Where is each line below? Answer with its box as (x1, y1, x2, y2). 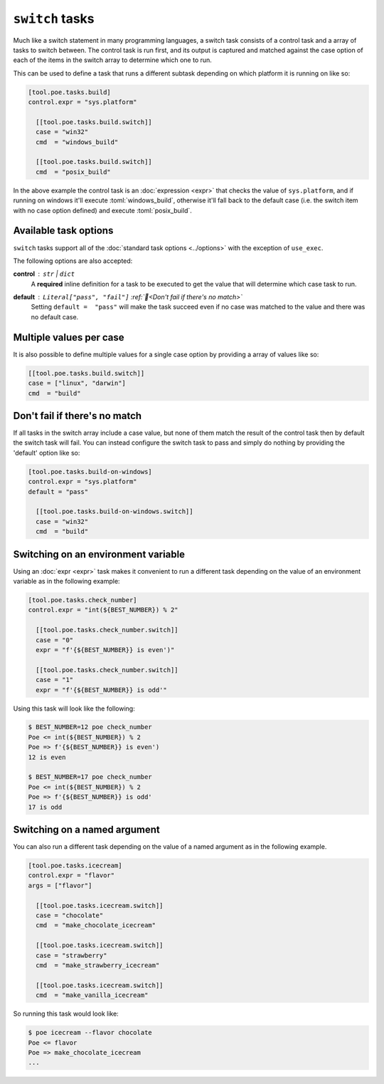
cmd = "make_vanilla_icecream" (36, 991, 149, 999)
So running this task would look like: (13, 1009, 119, 1018)
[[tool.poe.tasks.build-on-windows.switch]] (36, 507, 193, 516)
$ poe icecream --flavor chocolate (28, 1028, 152, 1037)
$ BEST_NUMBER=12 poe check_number (28, 723, 152, 731)
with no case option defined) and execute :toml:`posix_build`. (13, 206, 192, 215)
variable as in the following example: (13, 577, 120, 586)
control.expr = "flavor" (28, 872, 115, 879)
